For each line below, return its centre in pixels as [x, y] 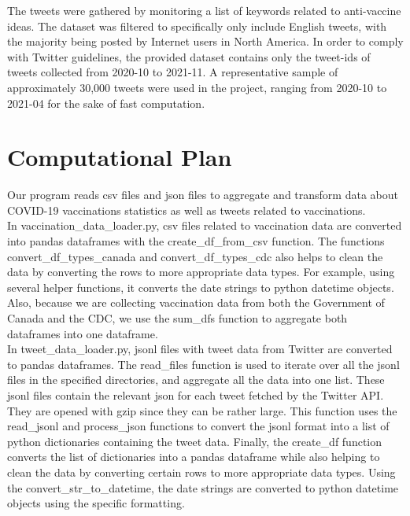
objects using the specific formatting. [96, 503]
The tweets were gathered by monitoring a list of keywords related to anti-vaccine [204, 10]
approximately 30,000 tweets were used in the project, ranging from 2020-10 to [197, 87]
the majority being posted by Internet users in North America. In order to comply [205, 41]
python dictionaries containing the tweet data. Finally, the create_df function [195, 441]
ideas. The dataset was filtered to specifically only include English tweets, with [197, 26]
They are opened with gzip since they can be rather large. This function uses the [202, 410]
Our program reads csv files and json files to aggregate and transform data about [203, 195]
